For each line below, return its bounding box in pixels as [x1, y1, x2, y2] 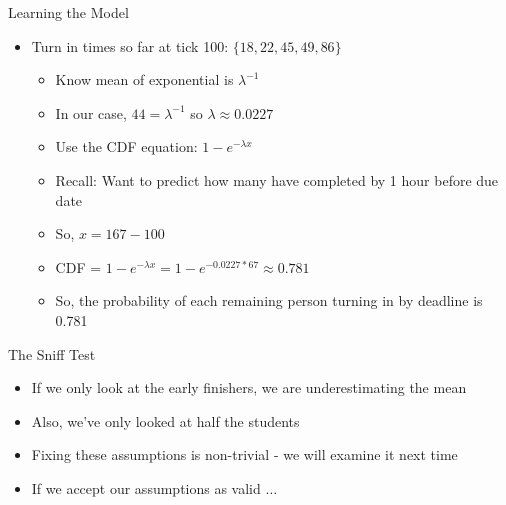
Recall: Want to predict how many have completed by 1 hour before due [55, 169, 499, 190]
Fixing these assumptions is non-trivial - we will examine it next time [31, 444, 458, 465]
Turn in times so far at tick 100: [31, 35, 229, 56]
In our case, [55, 102, 127, 123]
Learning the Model [8, 2, 129, 22]
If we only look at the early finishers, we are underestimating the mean [31, 377, 467, 398]
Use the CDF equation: [55, 136, 198, 157]
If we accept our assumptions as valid [31, 477, 261, 498]
